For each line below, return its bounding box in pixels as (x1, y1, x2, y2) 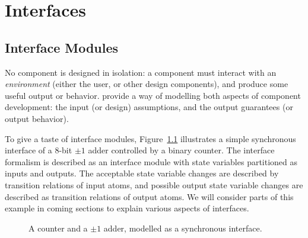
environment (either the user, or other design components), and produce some (5, 78, 288, 90)
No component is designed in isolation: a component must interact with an (5, 66, 277, 78)
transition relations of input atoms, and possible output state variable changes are (5, 178, 303, 191)
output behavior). (5, 112, 69, 124)
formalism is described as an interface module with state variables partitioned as (5, 155, 298, 168)
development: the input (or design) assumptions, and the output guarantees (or (5, 101, 293, 113)
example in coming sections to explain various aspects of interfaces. (5, 202, 249, 214)
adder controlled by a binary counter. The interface (88, 144, 275, 156)
